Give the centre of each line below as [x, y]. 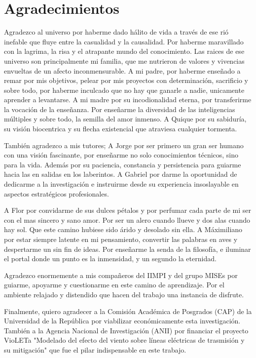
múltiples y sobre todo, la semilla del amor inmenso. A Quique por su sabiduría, [125, 119]
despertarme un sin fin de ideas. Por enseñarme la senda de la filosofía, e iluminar [128, 249]
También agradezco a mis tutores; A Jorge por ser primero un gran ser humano [124, 145]
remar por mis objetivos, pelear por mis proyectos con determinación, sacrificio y [126, 80]
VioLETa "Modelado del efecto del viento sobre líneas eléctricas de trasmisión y [124, 340]
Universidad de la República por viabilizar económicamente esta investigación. [122, 321]
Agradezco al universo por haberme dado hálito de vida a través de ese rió [116, 32]
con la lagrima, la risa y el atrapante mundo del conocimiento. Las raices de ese [124, 51]
